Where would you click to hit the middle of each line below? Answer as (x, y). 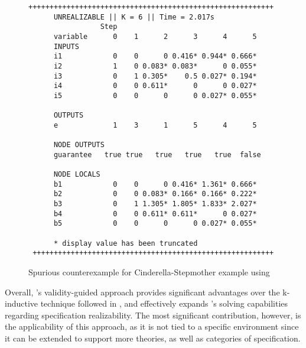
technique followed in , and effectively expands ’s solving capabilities (164, 303)
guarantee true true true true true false (157, 155)
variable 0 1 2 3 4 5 (155, 36)
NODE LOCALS (77, 175)
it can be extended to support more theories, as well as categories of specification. (153, 338)
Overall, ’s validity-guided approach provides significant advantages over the (142, 292)
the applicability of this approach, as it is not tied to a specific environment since (152, 326)
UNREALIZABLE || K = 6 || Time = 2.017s (134, 17)
